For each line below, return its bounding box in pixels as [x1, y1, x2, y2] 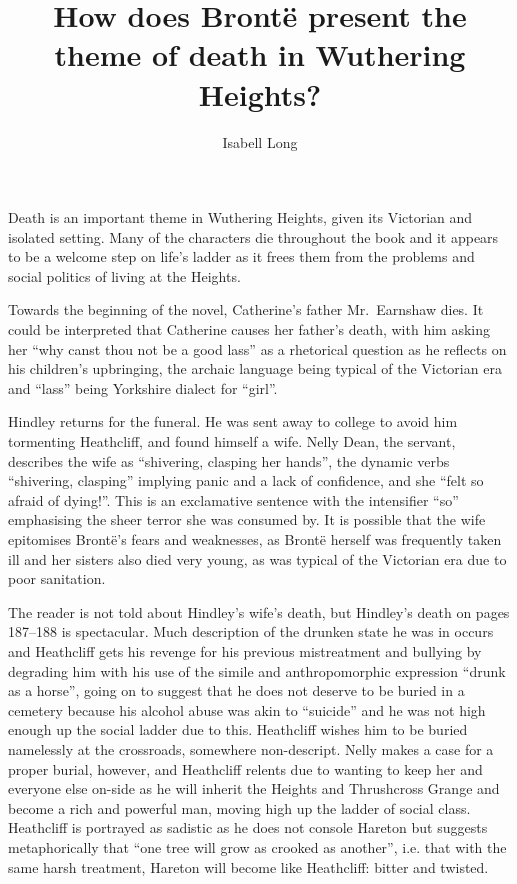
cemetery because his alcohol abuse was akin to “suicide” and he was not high [8, 699, 486, 720]
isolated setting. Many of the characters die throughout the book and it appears [8, 226, 499, 247]
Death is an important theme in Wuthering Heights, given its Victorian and [8, 207, 473, 228]
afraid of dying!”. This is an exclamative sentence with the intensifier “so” [8, 489, 459, 510]
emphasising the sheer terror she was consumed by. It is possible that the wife [8, 509, 486, 530]
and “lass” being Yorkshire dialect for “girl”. [8, 377, 278, 398]
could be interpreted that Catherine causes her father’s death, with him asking [8, 319, 490, 340]
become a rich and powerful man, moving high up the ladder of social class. [8, 797, 471, 818]
